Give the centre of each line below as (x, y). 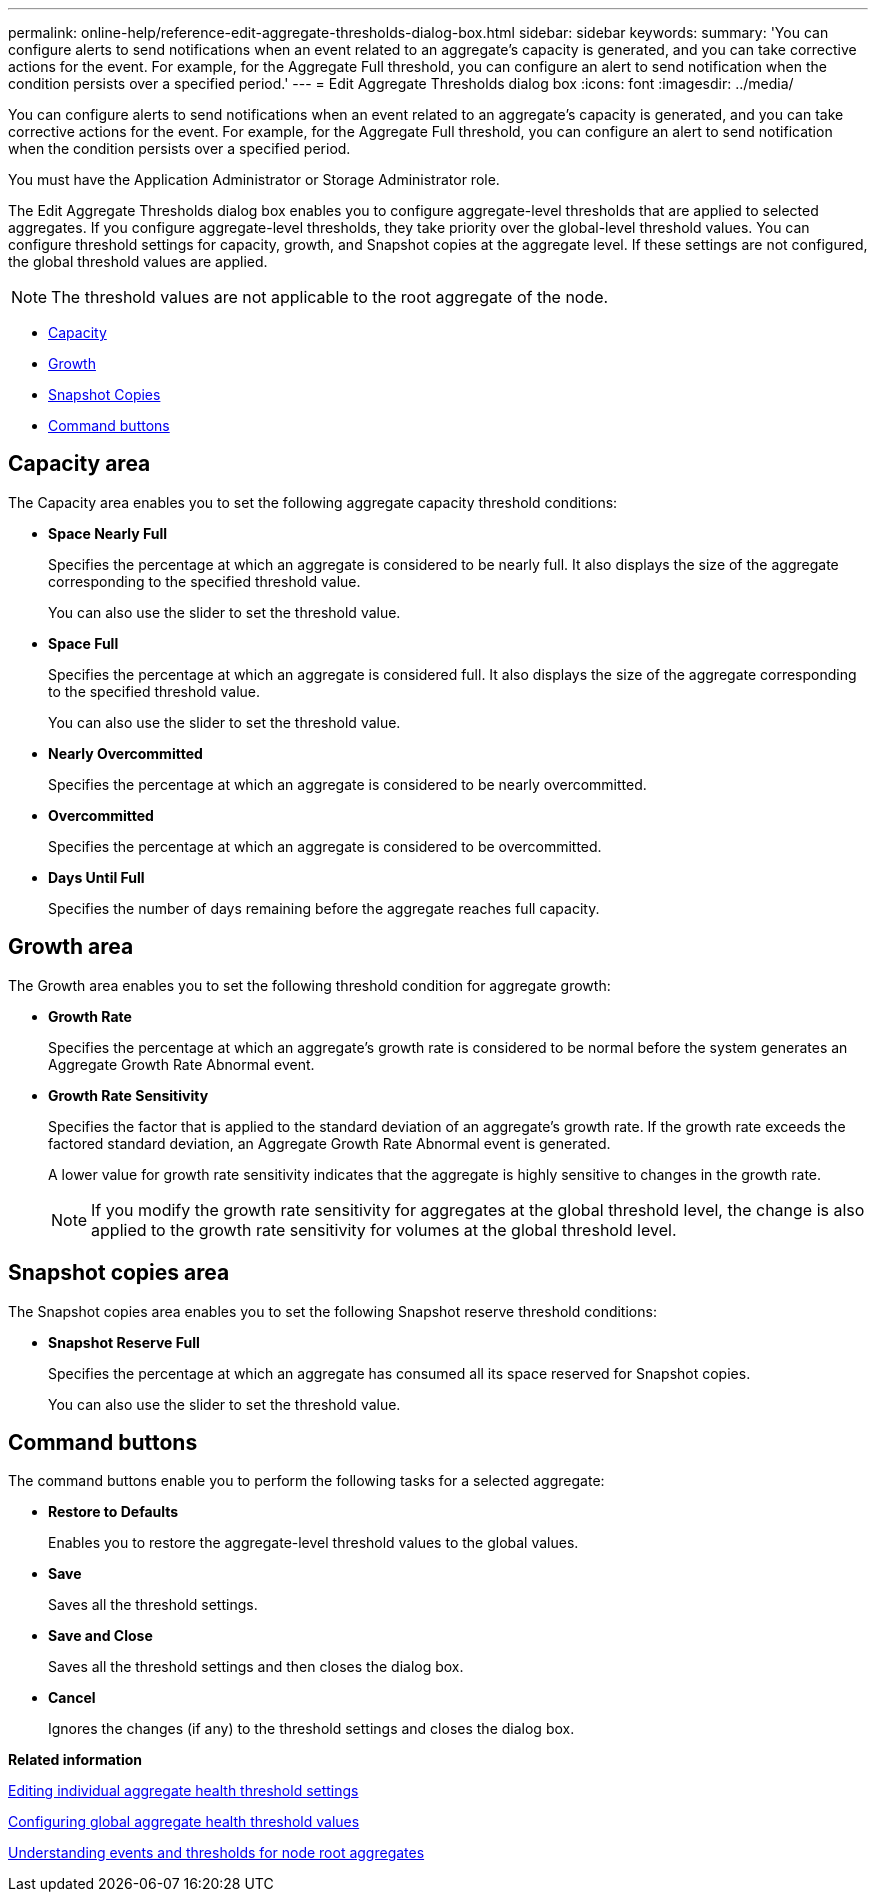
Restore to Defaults (113, 1512)
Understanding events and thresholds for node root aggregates (216, 1853)
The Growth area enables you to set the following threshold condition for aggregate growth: (309, 985)
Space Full (83, 643)
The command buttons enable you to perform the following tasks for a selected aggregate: (306, 1481)
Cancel (72, 1698)
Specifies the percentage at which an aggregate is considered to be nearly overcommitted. (347, 784)
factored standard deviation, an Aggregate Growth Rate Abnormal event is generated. (329, 1143)
